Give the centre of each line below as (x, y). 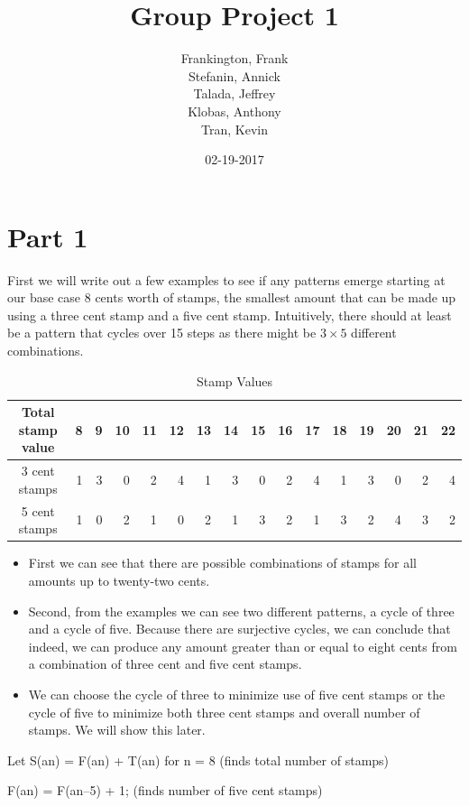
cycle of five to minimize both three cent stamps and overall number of (224, 712)
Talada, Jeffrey (234, 93)
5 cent (38, 510)
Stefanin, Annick (234, 75)
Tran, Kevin (234, 129)
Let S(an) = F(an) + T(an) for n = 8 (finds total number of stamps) (198, 760)
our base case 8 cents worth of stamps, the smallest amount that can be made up (232, 297)
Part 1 (48, 236)
